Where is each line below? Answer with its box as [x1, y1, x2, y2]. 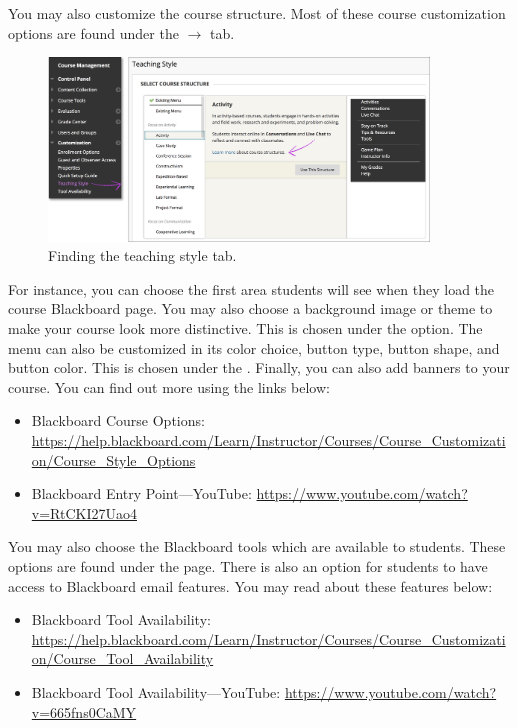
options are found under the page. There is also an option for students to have [8, 555, 488, 576]
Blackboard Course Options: [31, 410, 205, 431]
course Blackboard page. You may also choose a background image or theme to [8, 298, 493, 319]
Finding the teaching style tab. [48, 245, 237, 266]
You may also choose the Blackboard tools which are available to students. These [8, 536, 506, 557]
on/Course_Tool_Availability [31, 648, 214, 669]
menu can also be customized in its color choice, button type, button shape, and [8, 337, 500, 358]
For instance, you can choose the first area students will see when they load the [8, 278, 495, 299]
